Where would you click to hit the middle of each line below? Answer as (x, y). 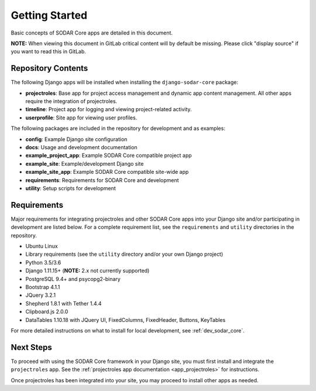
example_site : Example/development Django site (85, 163)
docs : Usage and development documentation (81, 147)
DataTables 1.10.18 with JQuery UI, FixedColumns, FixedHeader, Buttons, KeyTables (126, 320)
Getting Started (49, 15)
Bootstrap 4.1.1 (43, 287)
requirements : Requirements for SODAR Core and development (102, 180)
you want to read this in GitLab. (48, 52)
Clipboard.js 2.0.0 (47, 312)
